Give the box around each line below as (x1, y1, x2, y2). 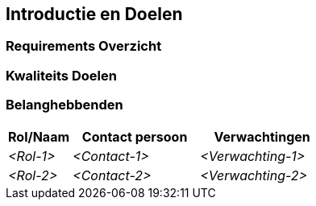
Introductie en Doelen (6, 4, 183, 24)
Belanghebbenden (6, 97, 123, 113)
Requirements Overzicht (6, 38, 162, 55)
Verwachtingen (214, 128, 310, 145)
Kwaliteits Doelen (6, 67, 117, 84)
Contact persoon (81, 128, 188, 145)
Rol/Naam (8, 128, 70, 145)
